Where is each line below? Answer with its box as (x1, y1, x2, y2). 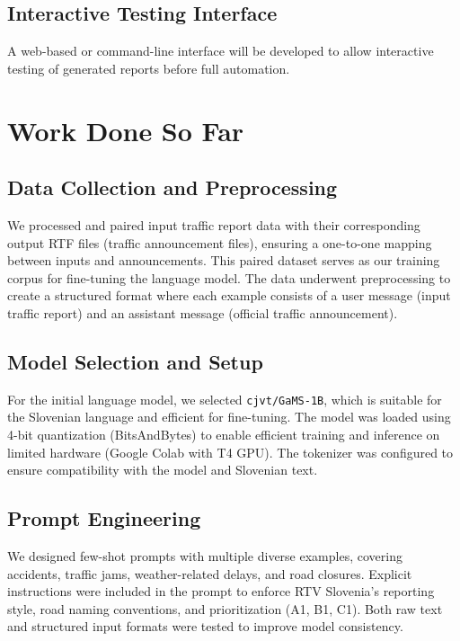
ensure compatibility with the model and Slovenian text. (7, 460, 318, 479)
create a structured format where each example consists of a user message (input (7, 286, 451, 305)
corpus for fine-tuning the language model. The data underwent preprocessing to (7, 268, 451, 287)
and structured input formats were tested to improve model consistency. (7, 617, 403, 636)
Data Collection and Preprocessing (7, 174, 338, 201)
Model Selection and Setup (7, 347, 263, 375)
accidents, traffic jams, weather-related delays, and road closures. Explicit (7, 564, 412, 583)
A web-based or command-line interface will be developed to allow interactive (7, 41, 434, 60)
